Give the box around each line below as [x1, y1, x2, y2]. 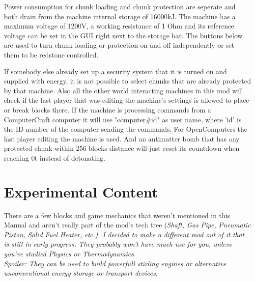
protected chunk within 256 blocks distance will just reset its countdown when [4, 143, 240, 153]
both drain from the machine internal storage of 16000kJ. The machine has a [4, 11, 236, 21]
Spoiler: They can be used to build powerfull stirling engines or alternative [4, 258, 227, 268]
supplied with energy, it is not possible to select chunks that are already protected [4, 76, 251, 86]
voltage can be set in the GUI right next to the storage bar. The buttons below [4, 30, 243, 40]
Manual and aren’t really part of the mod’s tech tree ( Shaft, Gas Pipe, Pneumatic [4, 220, 251, 230]
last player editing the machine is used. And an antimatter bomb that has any [4, 133, 240, 143]
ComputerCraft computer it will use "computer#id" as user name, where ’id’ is [4, 114, 242, 124]
